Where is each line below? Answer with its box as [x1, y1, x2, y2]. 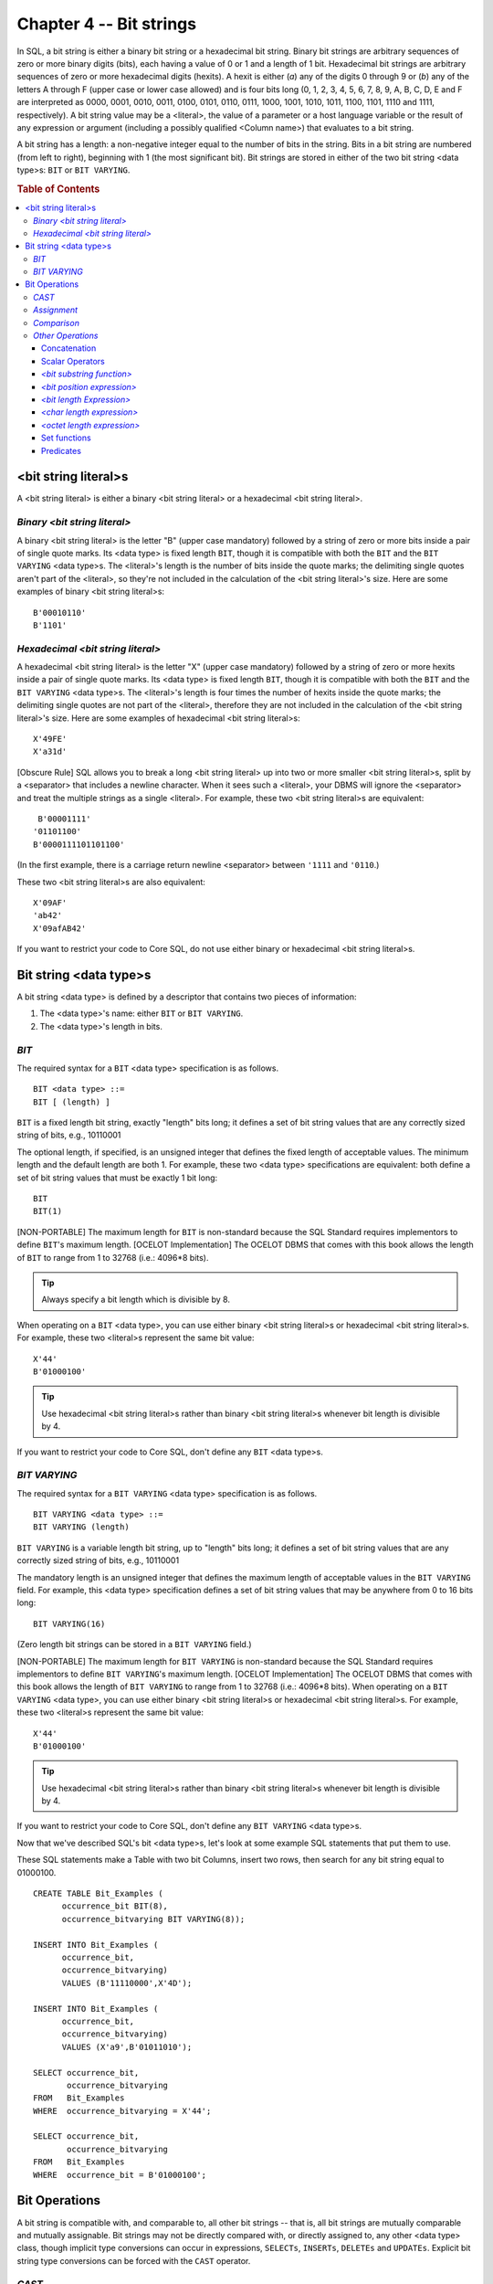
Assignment [33, 304, 78, 315]
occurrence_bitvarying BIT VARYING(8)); [61, 1914, 246, 1924]
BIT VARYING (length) [33, 1522, 130, 1532]
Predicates [41, 445, 82, 456]
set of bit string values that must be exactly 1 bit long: [16, 1172, 218, 1183]
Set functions [41, 432, 91, 443]
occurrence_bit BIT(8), [61, 1901, 169, 1911]
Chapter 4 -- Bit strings [16, 14, 196, 34]
